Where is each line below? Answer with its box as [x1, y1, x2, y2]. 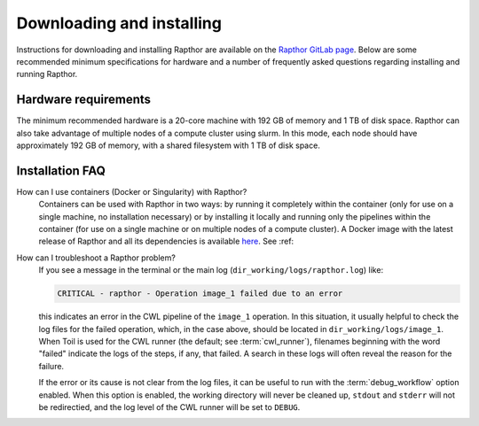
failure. [38, 360, 65, 371]
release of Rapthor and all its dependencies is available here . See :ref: [38, 236, 294, 247]
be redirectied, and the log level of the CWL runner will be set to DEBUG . [38, 401, 301, 412]
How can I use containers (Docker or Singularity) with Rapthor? [16, 186, 247, 197]
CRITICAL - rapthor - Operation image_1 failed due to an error [57, 289, 343, 298]
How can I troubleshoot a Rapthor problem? [16, 252, 177, 263]
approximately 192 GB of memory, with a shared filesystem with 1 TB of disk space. [16, 140, 321, 151]
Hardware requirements [16, 92, 151, 107]
